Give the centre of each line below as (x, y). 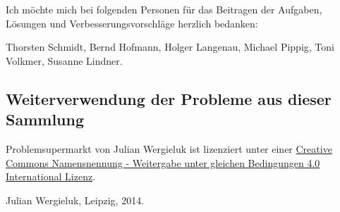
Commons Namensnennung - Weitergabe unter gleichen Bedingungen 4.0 (163, 162)
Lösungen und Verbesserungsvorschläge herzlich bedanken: (132, 23)
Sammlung (45, 119)
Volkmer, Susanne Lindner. (64, 60)
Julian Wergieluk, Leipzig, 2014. (75, 200)
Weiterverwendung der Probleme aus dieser (169, 98)
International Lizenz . (51, 176)
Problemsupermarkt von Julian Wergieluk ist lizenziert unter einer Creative (169, 148)
